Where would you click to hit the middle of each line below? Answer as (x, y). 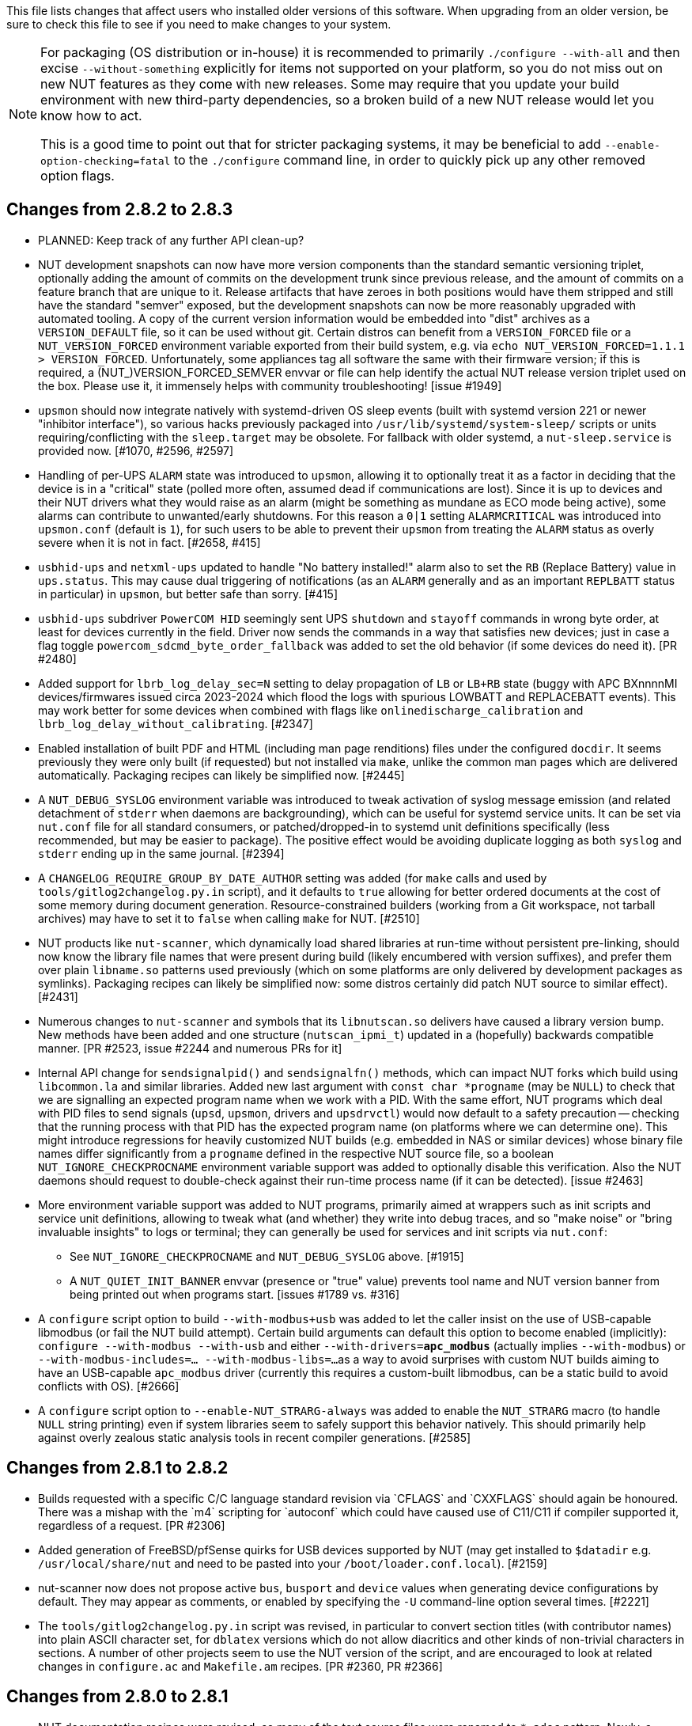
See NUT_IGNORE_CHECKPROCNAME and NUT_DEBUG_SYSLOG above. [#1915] (267, 1256)
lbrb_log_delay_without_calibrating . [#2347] (176, 723)
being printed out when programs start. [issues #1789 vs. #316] (235, 1294)
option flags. (78, 176)
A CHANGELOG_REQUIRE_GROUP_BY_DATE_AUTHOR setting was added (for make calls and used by (293, 878)
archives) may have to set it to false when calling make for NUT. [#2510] (229, 918)
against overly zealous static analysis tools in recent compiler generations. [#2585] (255, 1437)
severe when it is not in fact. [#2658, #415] (149, 542)
